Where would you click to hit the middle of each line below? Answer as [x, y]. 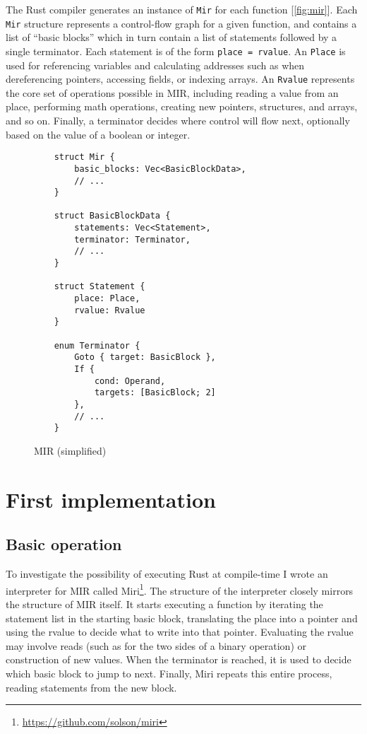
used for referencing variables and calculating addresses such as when [155, 65]
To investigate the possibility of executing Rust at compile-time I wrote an [167, 574]
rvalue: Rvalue [110, 310]
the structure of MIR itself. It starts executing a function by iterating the [164, 604]
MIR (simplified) [70, 450]
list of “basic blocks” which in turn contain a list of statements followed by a [172, 37]
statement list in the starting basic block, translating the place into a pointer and [182, 618]
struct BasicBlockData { [112, 216]
